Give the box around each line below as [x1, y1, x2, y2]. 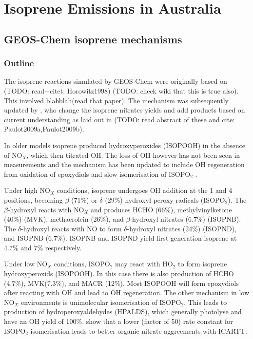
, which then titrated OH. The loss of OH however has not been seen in [26, 150, 240, 160]
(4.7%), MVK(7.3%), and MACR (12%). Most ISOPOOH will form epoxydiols [4, 278, 239, 288]
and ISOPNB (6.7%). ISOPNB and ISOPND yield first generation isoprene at [4, 233, 237, 243]
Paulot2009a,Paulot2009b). [4, 124, 84, 134]
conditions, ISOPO [54, 259, 110, 269]
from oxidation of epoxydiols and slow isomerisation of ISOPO [4, 169, 191, 179]
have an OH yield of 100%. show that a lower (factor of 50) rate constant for [4, 316, 233, 326]
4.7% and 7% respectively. [4, 242, 82, 252]
